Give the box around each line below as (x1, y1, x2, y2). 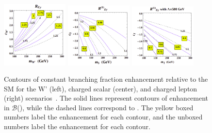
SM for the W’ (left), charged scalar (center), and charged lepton (4, 83, 197, 93)
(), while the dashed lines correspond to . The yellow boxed (17, 102, 194, 112)
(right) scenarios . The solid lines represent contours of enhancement (4, 93, 209, 103)
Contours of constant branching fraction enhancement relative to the (4, 74, 208, 84)
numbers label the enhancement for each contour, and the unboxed (4, 112, 203, 122)
